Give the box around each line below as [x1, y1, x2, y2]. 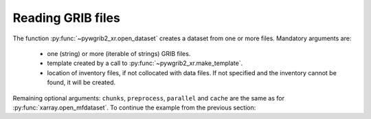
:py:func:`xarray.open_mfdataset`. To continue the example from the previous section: [12, 103, 256, 111]
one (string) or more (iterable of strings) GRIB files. [47, 49, 191, 57]
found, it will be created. [47, 79, 116, 87]
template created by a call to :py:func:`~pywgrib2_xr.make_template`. [47, 59, 243, 68]
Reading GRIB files [12, 10, 120, 25]
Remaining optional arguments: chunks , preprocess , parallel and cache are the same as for [12, 94, 285, 102]
